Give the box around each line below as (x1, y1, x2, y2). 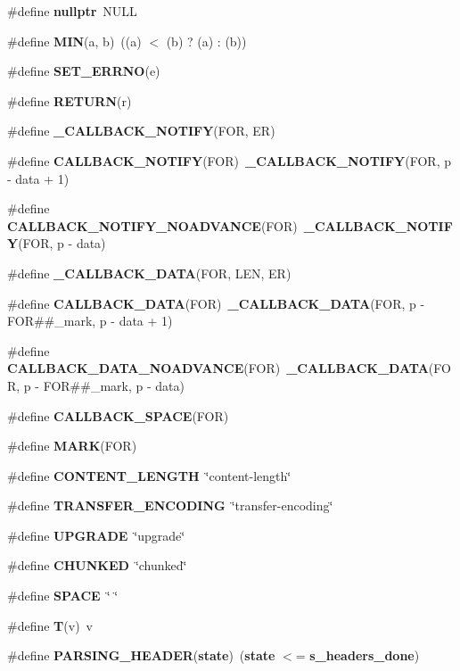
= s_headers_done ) (295, 646, 420, 665)
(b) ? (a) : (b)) (166, 31, 247, 50)
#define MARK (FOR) (7, 436, 137, 455)
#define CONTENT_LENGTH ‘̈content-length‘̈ (7, 466, 292, 485)
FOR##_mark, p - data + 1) (7, 311, 173, 330)
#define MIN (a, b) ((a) (7, 31, 142, 50)
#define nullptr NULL (7, 2, 137, 20)
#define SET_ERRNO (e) (7, 62, 160, 80)
